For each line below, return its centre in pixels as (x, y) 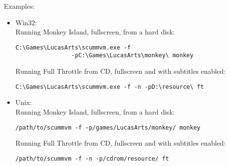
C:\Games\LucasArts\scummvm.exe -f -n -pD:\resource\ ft (110, 87)
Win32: (26, 22)
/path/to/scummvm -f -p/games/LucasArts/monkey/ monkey (108, 127)
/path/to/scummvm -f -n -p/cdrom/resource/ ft (92, 158)
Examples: (19, 6)
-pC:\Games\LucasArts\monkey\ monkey (132, 56)
